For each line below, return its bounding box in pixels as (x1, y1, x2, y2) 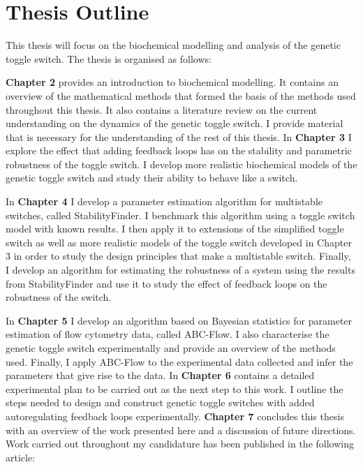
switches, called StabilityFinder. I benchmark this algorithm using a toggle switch (6, 207, 355, 222)
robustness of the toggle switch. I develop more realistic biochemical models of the (6, 156, 357, 171)
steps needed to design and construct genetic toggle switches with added (6, 395, 315, 410)
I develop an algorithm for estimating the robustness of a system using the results (6, 262, 355, 277)
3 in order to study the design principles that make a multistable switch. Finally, (6, 249, 351, 263)
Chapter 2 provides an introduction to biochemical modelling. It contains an (6, 75, 339, 89)
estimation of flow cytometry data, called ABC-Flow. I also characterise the (6, 327, 329, 341)
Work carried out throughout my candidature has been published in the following (6, 436, 354, 451)
